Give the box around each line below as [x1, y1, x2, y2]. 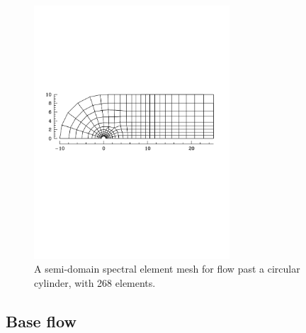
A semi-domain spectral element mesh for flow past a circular [34, 261, 300, 276]
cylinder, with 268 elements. [34, 275, 156, 290]
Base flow [6, 310, 76, 332]
